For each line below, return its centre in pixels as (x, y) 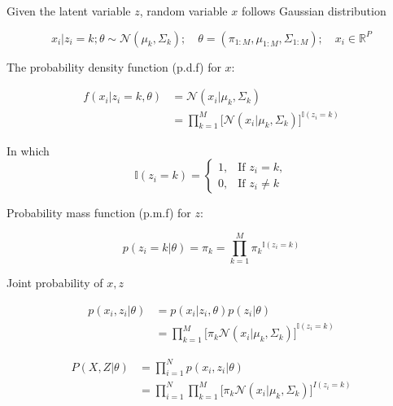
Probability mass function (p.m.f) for (99, 213)
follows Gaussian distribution (314, 11)
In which (28, 150)
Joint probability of (55, 282)
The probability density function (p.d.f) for (114, 66)
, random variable (183, 11)
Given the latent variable (69, 11)
